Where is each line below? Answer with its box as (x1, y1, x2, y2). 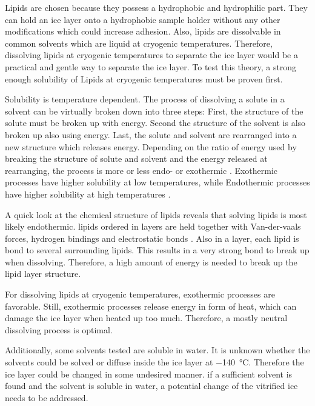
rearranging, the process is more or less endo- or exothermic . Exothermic (5, 164, 278, 176)
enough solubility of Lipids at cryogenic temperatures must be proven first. (5, 72, 283, 85)
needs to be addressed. (5, 391, 88, 404)
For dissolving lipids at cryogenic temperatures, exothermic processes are (5, 288, 275, 301)
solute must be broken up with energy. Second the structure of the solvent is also (5, 116, 306, 129)
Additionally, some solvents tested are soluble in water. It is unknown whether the (5, 344, 310, 356)
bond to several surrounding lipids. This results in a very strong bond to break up (5, 244, 310, 256)
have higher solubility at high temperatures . (5, 187, 171, 200)
